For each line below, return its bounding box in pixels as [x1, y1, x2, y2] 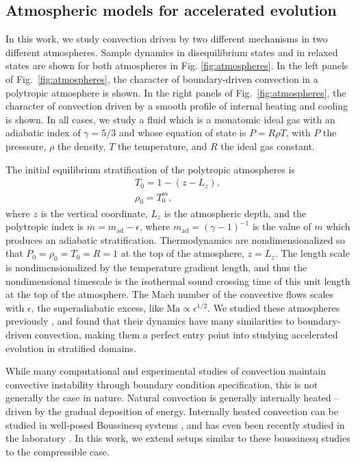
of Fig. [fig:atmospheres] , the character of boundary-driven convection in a [5, 71, 318, 86]
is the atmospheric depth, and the [164, 205, 307, 220]
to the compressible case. [5, 444, 110, 458]
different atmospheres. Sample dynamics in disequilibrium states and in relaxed [5, 45, 338, 59]
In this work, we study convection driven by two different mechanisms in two [5, 32, 328, 46]
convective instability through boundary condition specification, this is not [5, 377, 318, 391]
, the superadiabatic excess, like [31, 300, 164, 314]
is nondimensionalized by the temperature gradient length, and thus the [5, 260, 307, 275]
